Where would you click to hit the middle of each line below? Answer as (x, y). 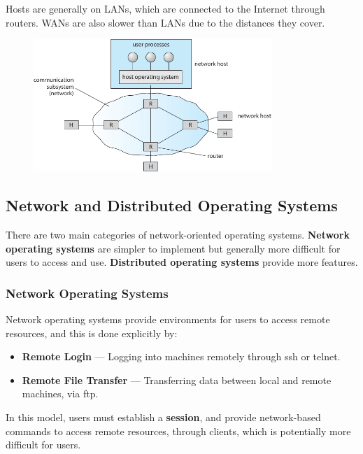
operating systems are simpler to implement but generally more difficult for (173, 248)
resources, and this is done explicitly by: (92, 333)
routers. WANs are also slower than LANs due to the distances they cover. (165, 22)
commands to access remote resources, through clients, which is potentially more (178, 431)
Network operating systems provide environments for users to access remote (168, 319)
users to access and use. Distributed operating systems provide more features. (182, 262)
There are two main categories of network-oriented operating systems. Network (178, 234)
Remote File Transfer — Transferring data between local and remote (177, 379)
